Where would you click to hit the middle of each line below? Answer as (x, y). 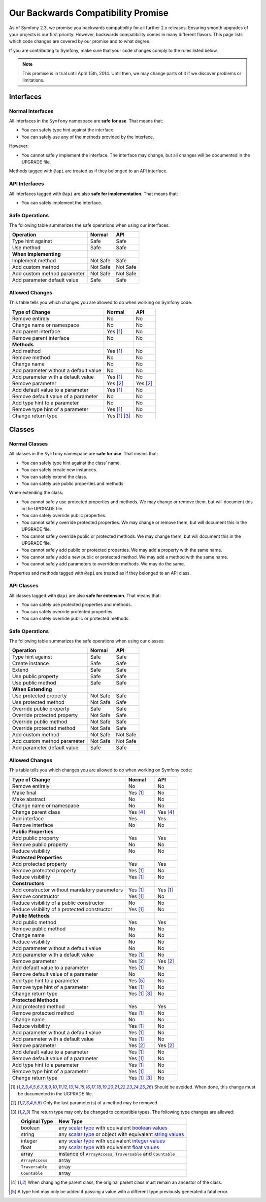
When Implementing (36, 254)
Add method (27, 351)
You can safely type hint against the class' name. (71, 463)
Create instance (31, 663)
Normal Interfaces (31, 111)
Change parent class (36, 812)
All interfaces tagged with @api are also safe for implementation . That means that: (94, 194)
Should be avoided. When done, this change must (205, 1087)
